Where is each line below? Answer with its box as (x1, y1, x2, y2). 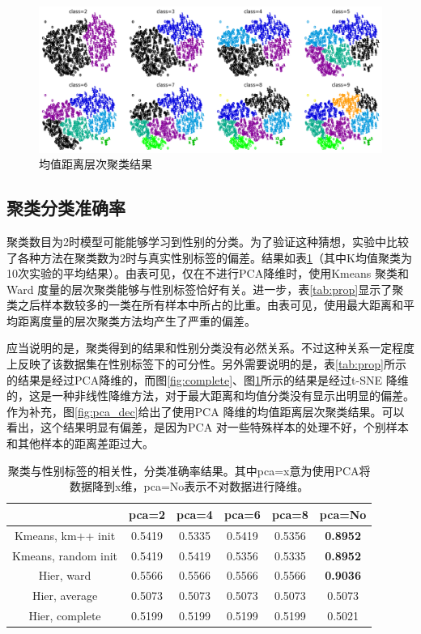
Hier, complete (28, 607, 101, 624)
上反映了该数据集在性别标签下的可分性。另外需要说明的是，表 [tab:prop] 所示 (6, 355, 406, 372)
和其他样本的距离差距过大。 (6, 435, 154, 452)
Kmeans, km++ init (14, 526, 116, 543)
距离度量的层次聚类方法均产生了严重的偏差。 (17, 312, 256, 329)
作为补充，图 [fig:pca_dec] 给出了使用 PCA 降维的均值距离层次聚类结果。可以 (6, 402, 405, 419)
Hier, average (32, 587, 98, 604)
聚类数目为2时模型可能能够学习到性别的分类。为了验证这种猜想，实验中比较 (6, 232, 409, 249)
